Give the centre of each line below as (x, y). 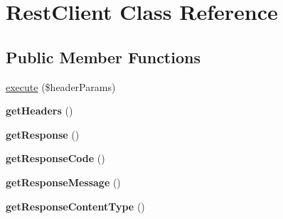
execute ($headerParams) (61, 86)
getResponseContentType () (75, 206)
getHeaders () (39, 111)
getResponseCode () (55, 158)
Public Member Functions (103, 57)
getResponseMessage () (63, 182)
